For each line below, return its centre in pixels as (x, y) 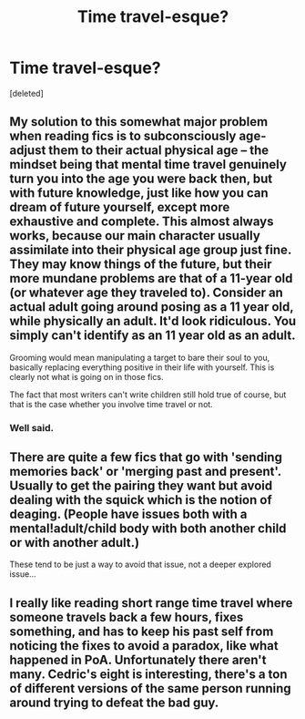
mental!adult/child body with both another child (148, 529)
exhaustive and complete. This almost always (142, 222)
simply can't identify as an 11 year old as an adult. (152, 336)
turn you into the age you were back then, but (141, 179)
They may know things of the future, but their (141, 265)
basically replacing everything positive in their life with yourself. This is (142, 367)
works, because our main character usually (135, 236)
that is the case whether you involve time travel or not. (112, 404)
